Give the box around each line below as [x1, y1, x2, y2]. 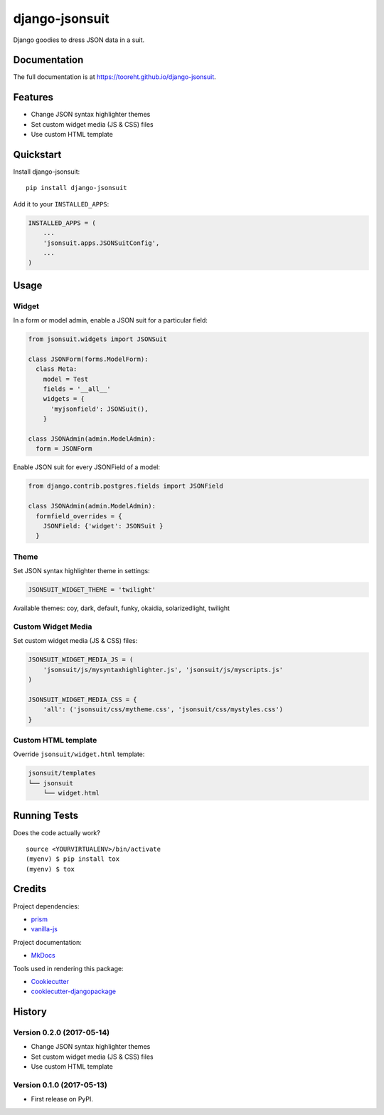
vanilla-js [31, 925, 58, 933]
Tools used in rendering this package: [13, 964, 124, 973]
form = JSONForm [36, 445, 92, 453]
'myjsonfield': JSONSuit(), [50, 404, 149, 413]
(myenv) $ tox [26, 865, 75, 873]
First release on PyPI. [31, 1095, 94, 1104]
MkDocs [31, 951, 56, 960]
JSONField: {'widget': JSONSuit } [43, 522, 164, 530]
